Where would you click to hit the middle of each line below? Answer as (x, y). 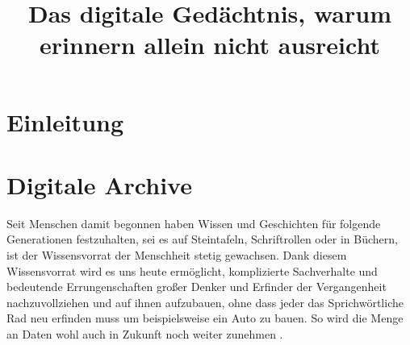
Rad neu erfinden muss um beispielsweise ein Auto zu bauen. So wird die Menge (205, 318)
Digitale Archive (99, 184)
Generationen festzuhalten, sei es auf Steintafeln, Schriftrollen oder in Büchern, (202, 239)
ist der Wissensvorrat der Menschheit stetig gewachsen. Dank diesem (177, 255)
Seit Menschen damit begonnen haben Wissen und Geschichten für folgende (194, 223)
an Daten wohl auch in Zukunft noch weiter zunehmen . (145, 334)
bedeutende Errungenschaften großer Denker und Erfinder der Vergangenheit (197, 287)
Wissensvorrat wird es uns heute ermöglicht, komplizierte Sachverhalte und (192, 270)
